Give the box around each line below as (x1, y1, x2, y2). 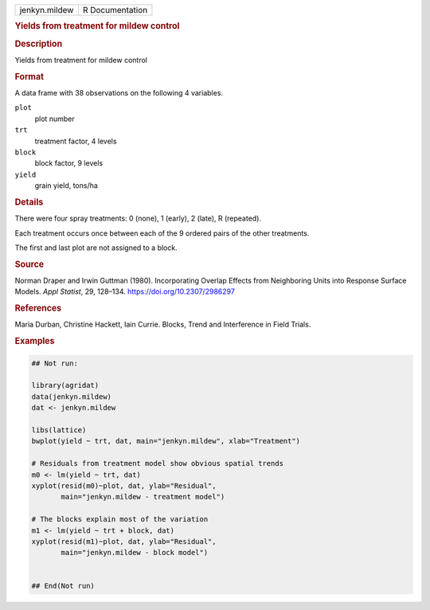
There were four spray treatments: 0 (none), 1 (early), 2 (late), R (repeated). (14, 213, 262, 223)
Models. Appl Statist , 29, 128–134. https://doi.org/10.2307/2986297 (14, 287, 235, 296)
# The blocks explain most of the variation (31, 514, 209, 524)
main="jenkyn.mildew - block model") (61, 548, 209, 557)
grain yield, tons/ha (34, 181, 99, 190)
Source (14, 259, 45, 270)
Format (14, 71, 44, 82)
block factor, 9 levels (34, 158, 104, 168)
